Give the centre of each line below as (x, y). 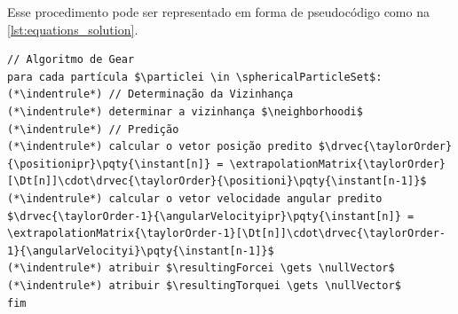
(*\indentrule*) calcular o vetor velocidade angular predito (195, 198)
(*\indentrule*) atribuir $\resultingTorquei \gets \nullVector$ (204, 285)
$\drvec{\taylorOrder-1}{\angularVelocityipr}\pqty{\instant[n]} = (211, 216)
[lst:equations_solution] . (73, 29)
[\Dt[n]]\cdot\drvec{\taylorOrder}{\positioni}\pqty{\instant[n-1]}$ (217, 181)
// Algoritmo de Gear (71, 60)
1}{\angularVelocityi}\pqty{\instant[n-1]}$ (141, 251)
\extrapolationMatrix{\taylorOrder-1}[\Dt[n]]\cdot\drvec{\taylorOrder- (226, 234)
